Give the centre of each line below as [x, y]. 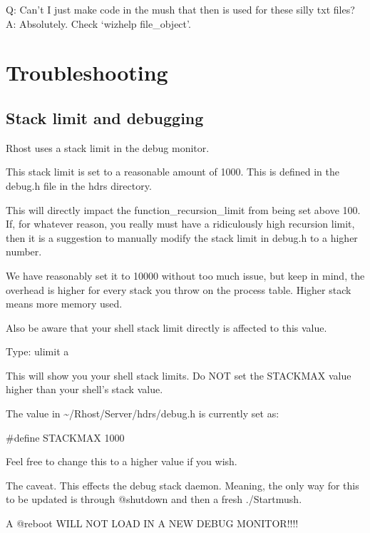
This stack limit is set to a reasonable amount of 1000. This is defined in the [173, 172]
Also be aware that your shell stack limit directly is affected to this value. [166, 327]
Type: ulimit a [37, 351]
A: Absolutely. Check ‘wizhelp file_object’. [98, 23]
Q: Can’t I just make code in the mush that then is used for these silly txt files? [180, 9]
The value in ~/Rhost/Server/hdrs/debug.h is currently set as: [143, 413]
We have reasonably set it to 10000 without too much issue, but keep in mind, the [185, 275]
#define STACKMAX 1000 [65, 437]
